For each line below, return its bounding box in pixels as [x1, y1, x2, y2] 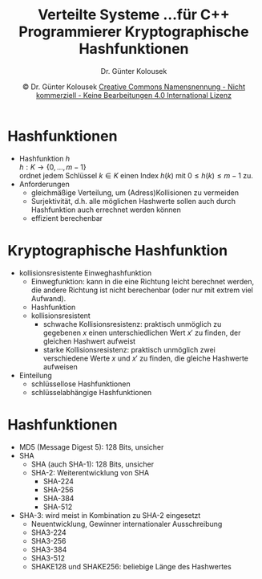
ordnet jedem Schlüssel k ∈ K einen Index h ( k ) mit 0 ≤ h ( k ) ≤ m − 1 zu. [18, 170, 254, 180]
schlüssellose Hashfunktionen [30, 379, 131, 389]
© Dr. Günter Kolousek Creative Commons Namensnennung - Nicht [22, 82, 246, 92]
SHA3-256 [30, 536, 67, 545]
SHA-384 [42, 493, 75, 503]
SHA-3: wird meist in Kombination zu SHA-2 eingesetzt [18, 510, 201, 520]
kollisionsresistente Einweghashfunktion [18, 267, 152, 278]
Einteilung [18, 370, 53, 380]
